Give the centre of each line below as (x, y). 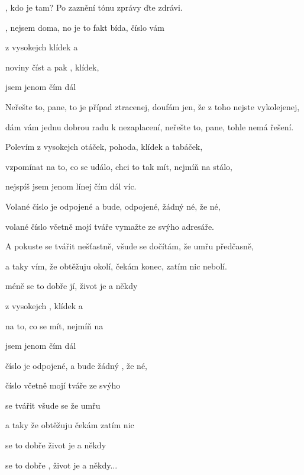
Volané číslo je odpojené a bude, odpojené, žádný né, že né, (113, 206)
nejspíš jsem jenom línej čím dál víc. (71, 186)
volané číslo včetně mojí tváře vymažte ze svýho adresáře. (110, 226)
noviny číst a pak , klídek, (52, 67)
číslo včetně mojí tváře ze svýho (63, 385)
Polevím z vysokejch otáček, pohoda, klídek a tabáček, (104, 147)
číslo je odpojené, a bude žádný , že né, (77, 365)
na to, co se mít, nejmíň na (54, 325)
